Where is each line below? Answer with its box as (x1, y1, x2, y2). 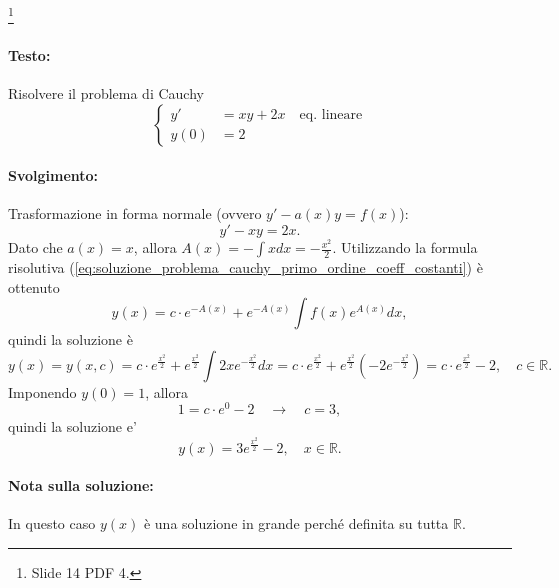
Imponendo (8, 381, 77, 402)
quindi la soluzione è (8, 329, 133, 350)
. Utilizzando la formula (332, 237, 478, 258)
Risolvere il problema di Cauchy (8, 83, 204, 104)
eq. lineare (299, 107, 363, 122)
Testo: (8, 44, 51, 65)
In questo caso (8, 513, 96, 534)
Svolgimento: (8, 165, 99, 186)
